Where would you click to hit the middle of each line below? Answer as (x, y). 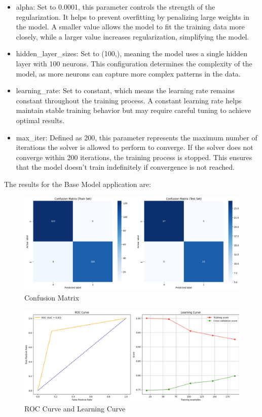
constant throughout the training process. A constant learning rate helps (129, 100)
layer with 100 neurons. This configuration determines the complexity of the (134, 63)
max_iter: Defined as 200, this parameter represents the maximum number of (137, 137)
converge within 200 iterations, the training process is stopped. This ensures (134, 157)
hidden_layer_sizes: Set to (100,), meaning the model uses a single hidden (132, 53)
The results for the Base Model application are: (78, 184)
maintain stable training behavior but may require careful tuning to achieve (134, 110)
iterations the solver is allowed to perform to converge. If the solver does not (135, 147)
